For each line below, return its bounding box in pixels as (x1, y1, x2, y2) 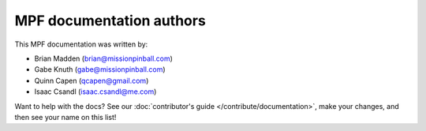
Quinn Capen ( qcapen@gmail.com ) (34, 76, 149, 85)
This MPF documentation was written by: (14, 39, 148, 49)
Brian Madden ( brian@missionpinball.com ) (34, 54, 174, 63)
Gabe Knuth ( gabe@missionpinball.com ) (34, 65, 166, 74)
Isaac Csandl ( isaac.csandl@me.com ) (34, 87, 157, 96)
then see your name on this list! (14, 112, 117, 122)
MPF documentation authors (14, 12, 207, 29)
